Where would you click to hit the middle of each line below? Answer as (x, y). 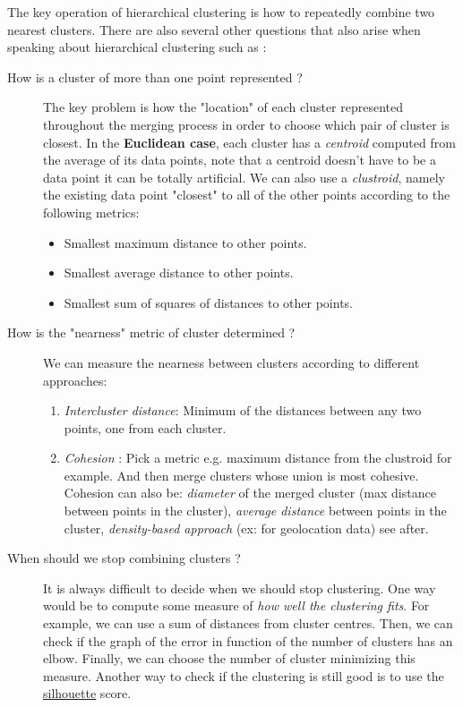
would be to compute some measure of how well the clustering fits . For (236, 605)
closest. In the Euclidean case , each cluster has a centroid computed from (249, 142)
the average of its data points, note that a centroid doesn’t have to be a (240, 160)
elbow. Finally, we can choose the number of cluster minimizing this (229, 658)
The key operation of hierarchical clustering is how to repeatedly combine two (221, 12)
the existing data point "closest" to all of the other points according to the (247, 195)
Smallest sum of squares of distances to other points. (209, 302)
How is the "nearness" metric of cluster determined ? (151, 332)
